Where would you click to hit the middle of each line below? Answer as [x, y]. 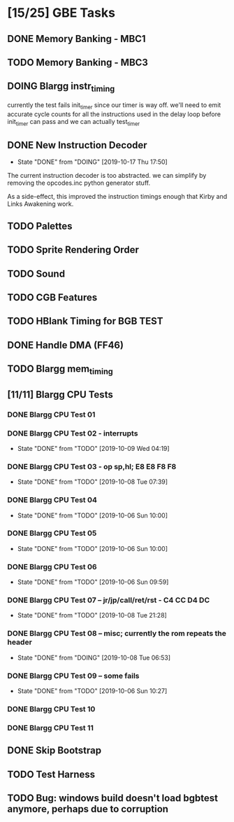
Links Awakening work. [41, 204]
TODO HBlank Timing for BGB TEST [85, 321]
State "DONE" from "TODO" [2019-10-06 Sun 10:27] [92, 690]
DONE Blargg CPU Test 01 [51, 415]
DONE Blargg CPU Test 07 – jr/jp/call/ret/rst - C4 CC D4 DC [109, 600]
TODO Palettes [40, 226]
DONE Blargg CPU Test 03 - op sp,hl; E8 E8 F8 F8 [92, 466]
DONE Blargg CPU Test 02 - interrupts [73, 433]
